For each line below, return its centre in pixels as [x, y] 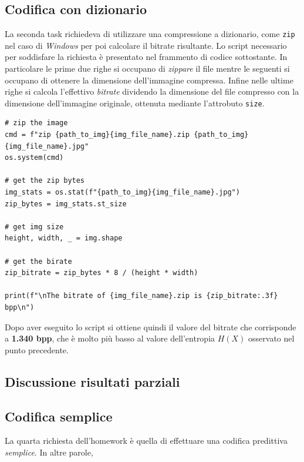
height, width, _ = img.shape [64, 238]
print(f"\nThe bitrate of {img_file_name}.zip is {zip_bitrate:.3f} [141, 296]
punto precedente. [37, 349]
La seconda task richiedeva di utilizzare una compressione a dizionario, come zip [150, 34]
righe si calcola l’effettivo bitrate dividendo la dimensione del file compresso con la [152, 91]
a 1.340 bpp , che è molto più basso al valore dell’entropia [110, 338]
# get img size [34, 227]
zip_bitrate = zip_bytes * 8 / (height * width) [102, 273]
